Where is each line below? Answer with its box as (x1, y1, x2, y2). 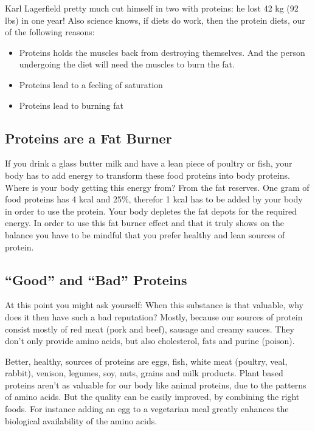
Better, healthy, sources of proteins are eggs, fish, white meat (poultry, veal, (5, 354, 288, 367)
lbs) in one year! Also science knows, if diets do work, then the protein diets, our (5, 13, 305, 26)
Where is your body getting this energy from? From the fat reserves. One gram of (5, 181, 310, 193)
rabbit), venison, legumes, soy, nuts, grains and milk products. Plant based (5, 367, 283, 379)
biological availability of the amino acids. (5, 414, 157, 427)
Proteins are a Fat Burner (5, 128, 172, 147)
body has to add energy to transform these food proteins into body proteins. (5, 168, 290, 181)
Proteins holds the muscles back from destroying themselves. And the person (19, 46, 305, 58)
